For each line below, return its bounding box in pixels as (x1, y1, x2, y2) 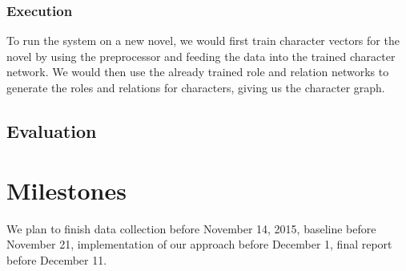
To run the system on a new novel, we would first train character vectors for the (6, 32, 400, 49)
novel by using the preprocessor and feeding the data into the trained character (6, 47, 396, 64)
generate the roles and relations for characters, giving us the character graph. (6, 79, 385, 95)
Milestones (6, 173, 127, 206)
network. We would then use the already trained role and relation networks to (6, 63, 389, 80)
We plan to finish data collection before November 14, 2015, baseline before (6, 220, 376, 237)
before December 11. (6, 251, 107, 268)
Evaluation (6, 118, 97, 143)
